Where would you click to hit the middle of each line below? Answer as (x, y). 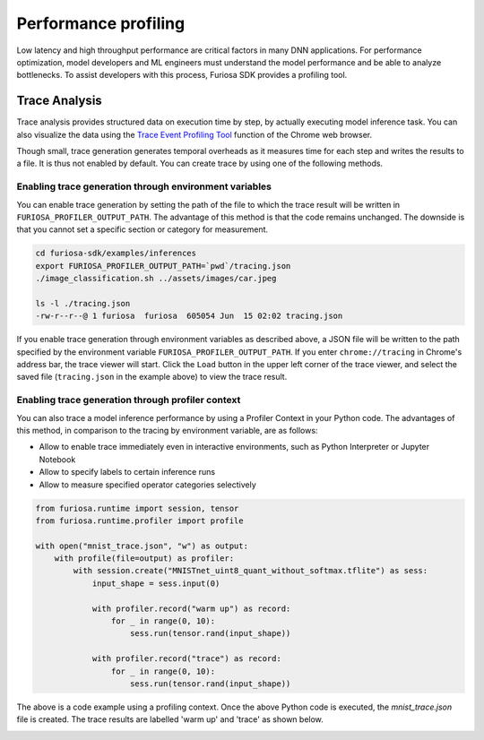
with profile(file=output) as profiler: (144, 559)
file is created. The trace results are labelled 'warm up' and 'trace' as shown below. (170, 719)
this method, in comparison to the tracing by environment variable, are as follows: (167, 430)
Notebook (57, 459)
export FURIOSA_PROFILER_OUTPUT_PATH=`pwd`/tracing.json (163, 266)
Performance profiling (101, 23)
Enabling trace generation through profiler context (129, 400)
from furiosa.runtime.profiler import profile (139, 521)
